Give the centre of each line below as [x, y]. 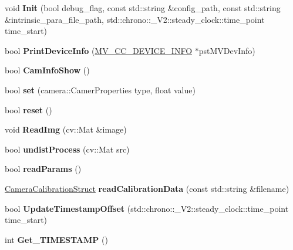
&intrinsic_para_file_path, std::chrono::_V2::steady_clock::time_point [135, 19]
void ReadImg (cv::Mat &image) [66, 129]
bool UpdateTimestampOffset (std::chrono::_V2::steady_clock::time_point [147, 208]
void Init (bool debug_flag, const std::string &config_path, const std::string [143, 8]
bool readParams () [43, 169]
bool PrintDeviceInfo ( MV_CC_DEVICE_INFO [99, 50]
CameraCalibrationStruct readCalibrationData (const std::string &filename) [147, 188]
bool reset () [28, 109]
